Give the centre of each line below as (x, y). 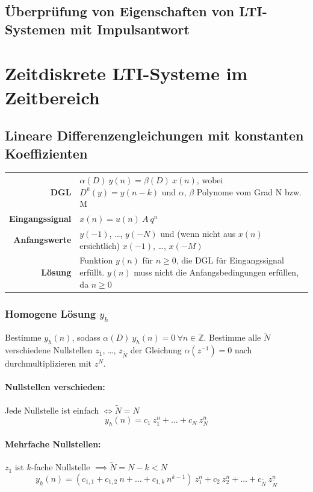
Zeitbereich (52, 97)
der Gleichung (156, 350)
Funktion (96, 260)
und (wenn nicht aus (198, 233)
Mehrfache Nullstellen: (53, 443)
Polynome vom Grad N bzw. (249, 191)
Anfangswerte (42, 239)
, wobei (210, 180)
